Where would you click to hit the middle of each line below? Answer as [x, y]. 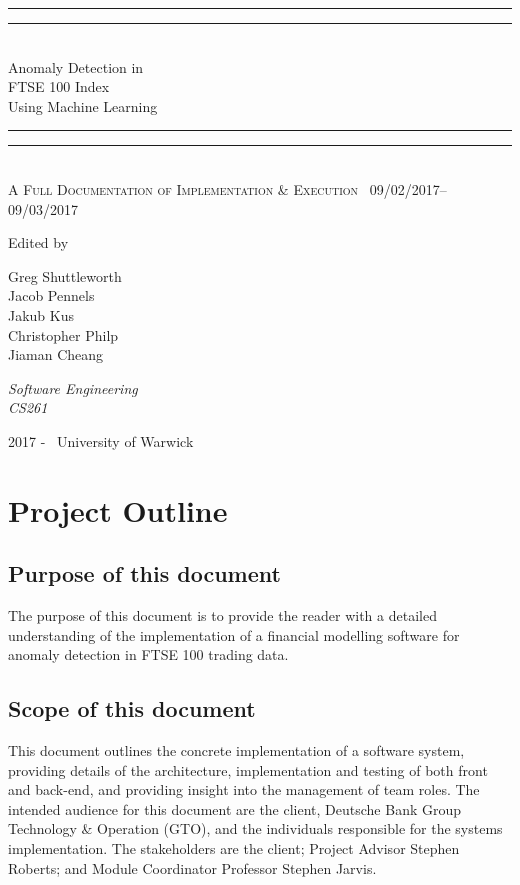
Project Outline [118, 509]
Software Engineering [73, 387]
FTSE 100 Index [59, 86]
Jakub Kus [41, 314]
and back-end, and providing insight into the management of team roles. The [244, 789]
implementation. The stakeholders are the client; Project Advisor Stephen [234, 848]
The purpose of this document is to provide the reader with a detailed [222, 615]
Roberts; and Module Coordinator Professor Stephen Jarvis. [192, 867]
